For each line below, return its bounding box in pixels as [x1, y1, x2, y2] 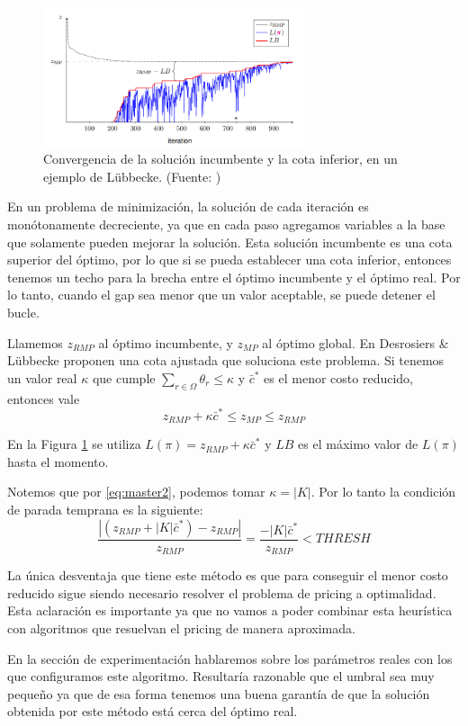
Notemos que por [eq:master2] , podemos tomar [7, 482, 265, 501]
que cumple [92, 368, 156, 387]
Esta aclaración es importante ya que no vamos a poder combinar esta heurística [7, 601, 453, 620]
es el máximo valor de [298, 435, 418, 453]
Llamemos [7, 333, 63, 352]
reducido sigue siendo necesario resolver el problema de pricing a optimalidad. [7, 583, 436, 602]
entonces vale [7, 389, 80, 408]
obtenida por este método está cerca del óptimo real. [7, 702, 298, 721]
